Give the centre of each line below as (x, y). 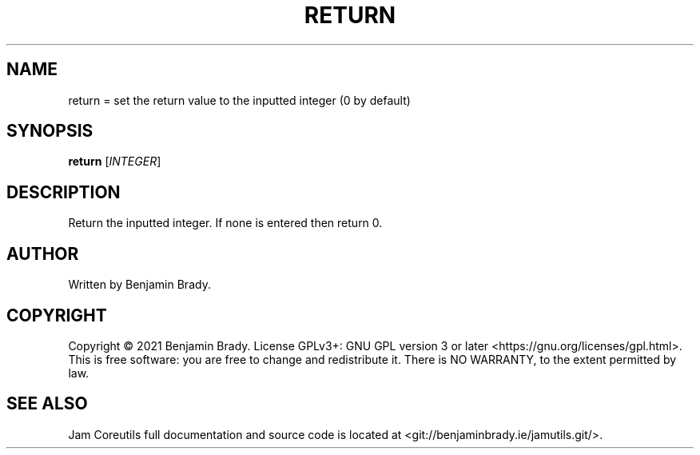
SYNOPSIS (50, 131)
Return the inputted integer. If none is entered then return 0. (225, 223)
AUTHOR (43, 253)
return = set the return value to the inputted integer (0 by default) (239, 100)
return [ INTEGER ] (115, 162)
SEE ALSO (47, 404)
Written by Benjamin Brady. (139, 285)
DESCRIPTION (64, 192)
